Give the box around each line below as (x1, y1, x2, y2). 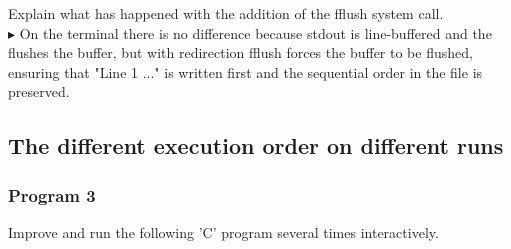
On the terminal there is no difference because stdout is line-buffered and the (19, 22, 492, 43)
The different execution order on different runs (8, 130, 504, 161)
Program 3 (8, 182, 96, 207)
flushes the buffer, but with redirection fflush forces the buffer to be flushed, (8, 42, 473, 63)
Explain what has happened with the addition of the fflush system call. (8, 3, 444, 23)
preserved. (8, 81, 70, 102)
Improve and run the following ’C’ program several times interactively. (8, 221, 439, 242)
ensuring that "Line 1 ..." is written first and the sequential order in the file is (8, 61, 483, 82)
